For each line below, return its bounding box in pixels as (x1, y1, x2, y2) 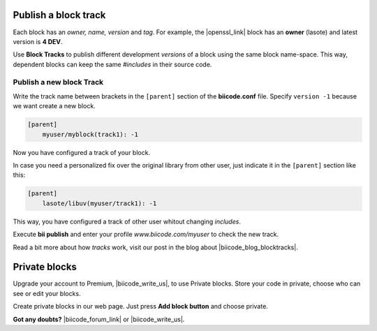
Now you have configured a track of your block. (13, 148, 150, 156)
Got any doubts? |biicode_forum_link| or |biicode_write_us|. (13, 315, 185, 323)
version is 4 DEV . (13, 37, 63, 45)
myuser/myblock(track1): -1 (42, 130, 139, 138)
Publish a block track (13, 9, 106, 21)
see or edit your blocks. (13, 289, 81, 297)
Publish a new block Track (13, 78, 104, 87)
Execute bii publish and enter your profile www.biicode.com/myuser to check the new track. (13, 230, 279, 239)
